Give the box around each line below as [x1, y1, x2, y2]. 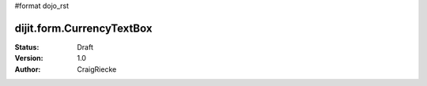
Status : [14, 42, 40, 51]
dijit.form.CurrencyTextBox [14, 21, 153, 35]
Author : [14, 64, 41, 74]
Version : [14, 54, 43, 63]
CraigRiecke [77, 64, 117, 74]
